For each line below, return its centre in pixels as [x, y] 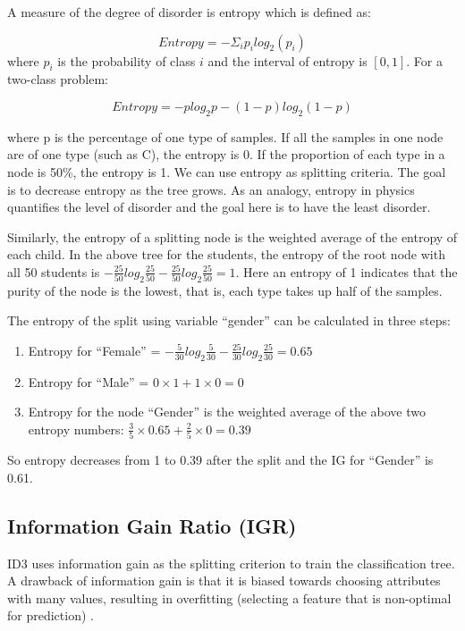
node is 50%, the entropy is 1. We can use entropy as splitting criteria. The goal [227, 171]
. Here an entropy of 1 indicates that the [347, 271]
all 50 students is [54, 271]
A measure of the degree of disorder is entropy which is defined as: [189, 12]
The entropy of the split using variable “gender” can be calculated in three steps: [229, 320]
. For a [424, 60]
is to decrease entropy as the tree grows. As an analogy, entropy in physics [211, 189]
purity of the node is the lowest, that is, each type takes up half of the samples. [225, 290]
